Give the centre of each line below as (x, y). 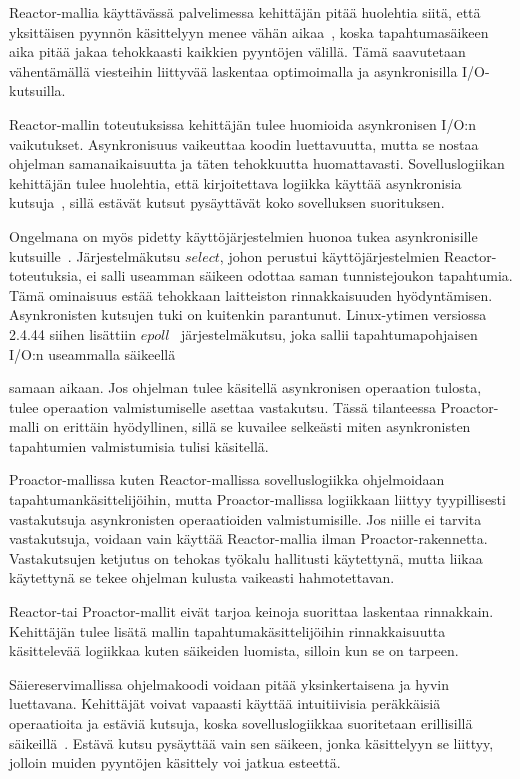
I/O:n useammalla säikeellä (92, 353)
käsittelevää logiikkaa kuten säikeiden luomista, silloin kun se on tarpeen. (234, 650)
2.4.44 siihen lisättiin (72, 333)
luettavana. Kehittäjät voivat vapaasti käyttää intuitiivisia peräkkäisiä (225, 703)
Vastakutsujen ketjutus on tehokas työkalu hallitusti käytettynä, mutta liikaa (246, 557)
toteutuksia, (45, 275)
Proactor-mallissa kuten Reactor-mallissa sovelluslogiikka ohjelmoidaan (227, 479)
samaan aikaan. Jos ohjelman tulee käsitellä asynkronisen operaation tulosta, (245, 387)
